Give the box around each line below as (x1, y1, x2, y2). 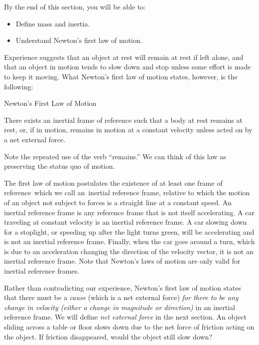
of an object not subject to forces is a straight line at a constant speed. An (4, 197, 232, 207)
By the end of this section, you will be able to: (4, 1, 146, 11)
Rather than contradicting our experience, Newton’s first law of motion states (4, 282, 241, 293)
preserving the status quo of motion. (4, 161, 115, 171)
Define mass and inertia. (15, 18, 90, 28)
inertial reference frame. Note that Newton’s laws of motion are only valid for (4, 256, 241, 266)
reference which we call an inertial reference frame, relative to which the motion (4, 187, 250, 198)
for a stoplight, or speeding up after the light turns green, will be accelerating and (4, 226, 255, 237)
